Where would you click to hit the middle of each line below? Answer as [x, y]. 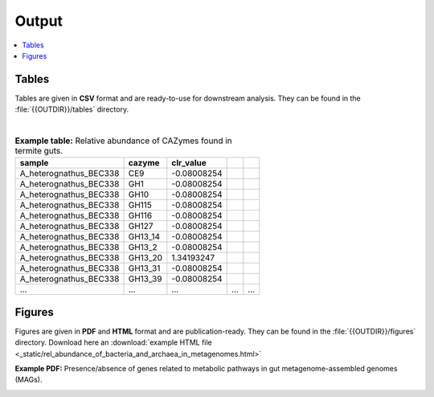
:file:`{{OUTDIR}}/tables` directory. [72, 109]
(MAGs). [29, 380]
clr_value [189, 163]
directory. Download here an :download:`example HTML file [113, 342]
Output [39, 21]
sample [34, 163]
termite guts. [39, 151]
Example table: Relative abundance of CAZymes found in [123, 141]
